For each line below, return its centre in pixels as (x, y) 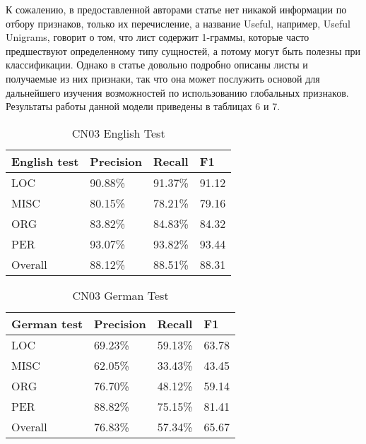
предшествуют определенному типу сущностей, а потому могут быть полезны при (183, 50)
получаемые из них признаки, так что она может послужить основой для (163, 78)
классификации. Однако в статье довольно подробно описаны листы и (157, 65)
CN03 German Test (120, 295)
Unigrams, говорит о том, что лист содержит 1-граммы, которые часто (158, 37)
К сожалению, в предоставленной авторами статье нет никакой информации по (176, 9)
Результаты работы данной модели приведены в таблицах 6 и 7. (143, 106)
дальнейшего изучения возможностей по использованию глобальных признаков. (177, 92)
